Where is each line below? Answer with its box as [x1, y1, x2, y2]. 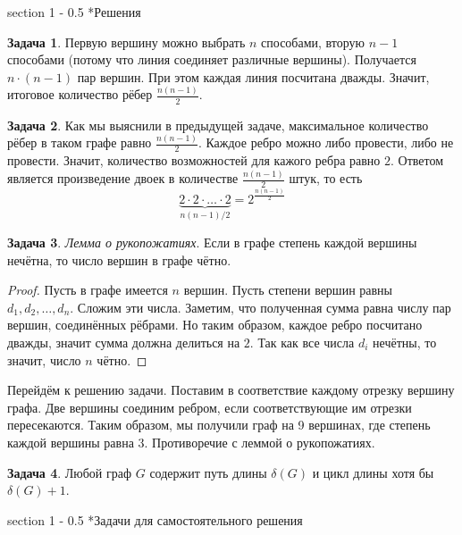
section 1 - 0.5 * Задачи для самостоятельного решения [7, 510, 303, 529]
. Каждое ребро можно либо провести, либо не [197, 133, 454, 152]
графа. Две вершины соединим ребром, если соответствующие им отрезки [7, 397, 412, 416]
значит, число [7, 350, 81, 369]
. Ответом [390, 151, 444, 170]
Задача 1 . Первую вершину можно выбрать [7, 32, 246, 51]
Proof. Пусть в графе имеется [7, 280, 168, 299]
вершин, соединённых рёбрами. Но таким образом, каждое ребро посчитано [7, 315, 423, 334]
